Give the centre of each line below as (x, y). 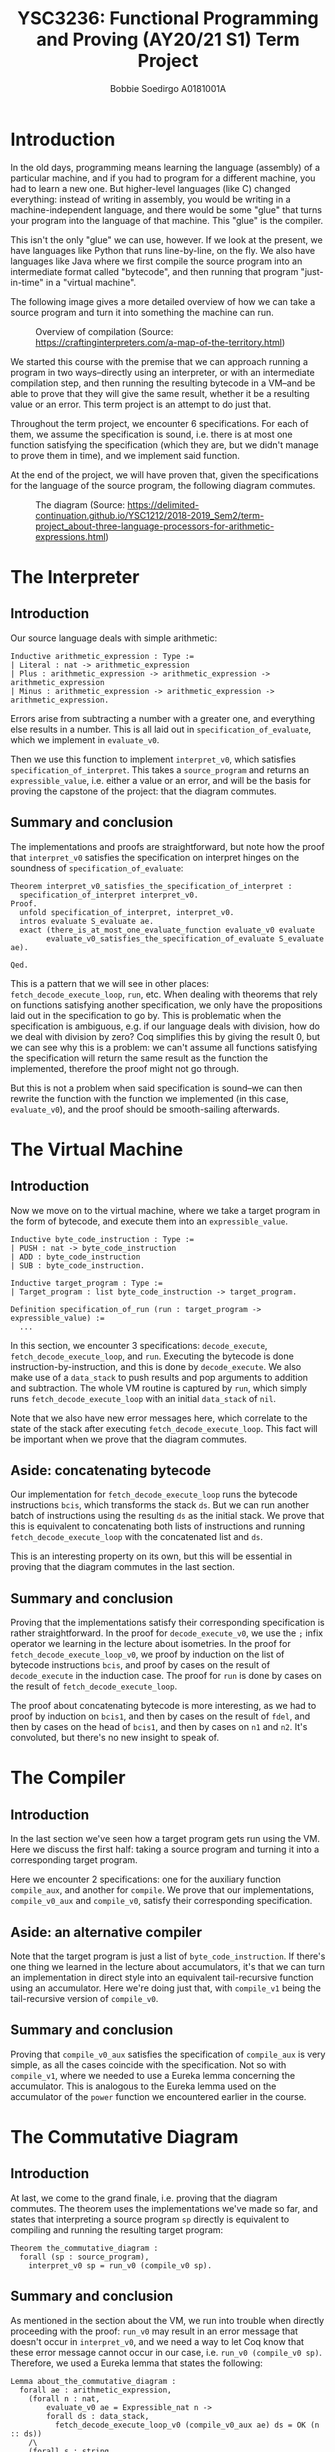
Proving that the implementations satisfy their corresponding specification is (167, 1623)
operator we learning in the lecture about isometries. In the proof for (151, 1644)
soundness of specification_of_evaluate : (97, 868)
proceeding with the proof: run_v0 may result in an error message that (154, 2331)
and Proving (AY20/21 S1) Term (168, 39)
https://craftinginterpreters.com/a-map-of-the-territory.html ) (160, 342)
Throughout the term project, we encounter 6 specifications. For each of (159, 423)
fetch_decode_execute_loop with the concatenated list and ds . (136, 1537)
